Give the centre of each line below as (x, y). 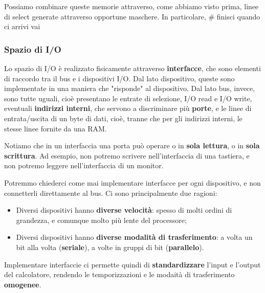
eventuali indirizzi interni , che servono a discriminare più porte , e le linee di (128, 108)
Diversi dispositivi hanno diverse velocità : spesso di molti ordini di (124, 210)
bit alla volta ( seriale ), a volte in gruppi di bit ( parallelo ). (110, 247)
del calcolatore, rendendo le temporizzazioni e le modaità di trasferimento (119, 274)
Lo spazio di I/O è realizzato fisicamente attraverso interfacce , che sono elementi (132, 68)
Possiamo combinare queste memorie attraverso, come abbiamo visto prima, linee (131, 6)
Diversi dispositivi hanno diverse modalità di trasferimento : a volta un (134, 237)
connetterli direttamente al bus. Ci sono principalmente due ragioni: (111, 193)
